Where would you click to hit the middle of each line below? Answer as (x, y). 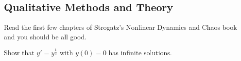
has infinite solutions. (140, 53)
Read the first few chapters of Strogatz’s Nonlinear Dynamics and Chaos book (120, 27)
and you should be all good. (45, 36)
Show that (19, 53)
